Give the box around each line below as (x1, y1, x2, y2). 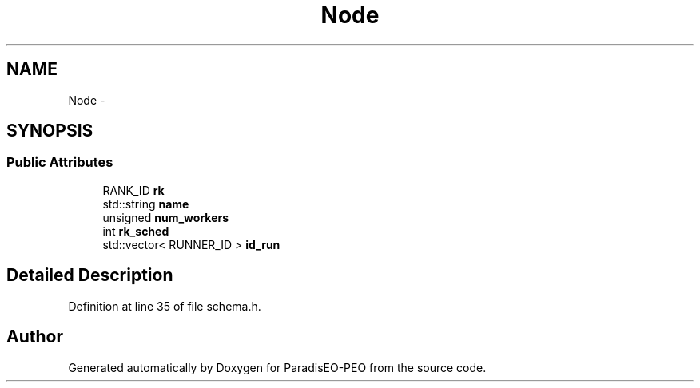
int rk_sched (102, 224, 169, 238)
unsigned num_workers (102, 210, 229, 224)
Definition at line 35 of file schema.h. (68, 299, 261, 313)
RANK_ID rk (102, 183, 165, 197)
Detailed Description (6, 265, 173, 286)
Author (6, 327, 63, 347)
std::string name (102, 196, 189, 211)
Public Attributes (6, 154, 113, 171)
